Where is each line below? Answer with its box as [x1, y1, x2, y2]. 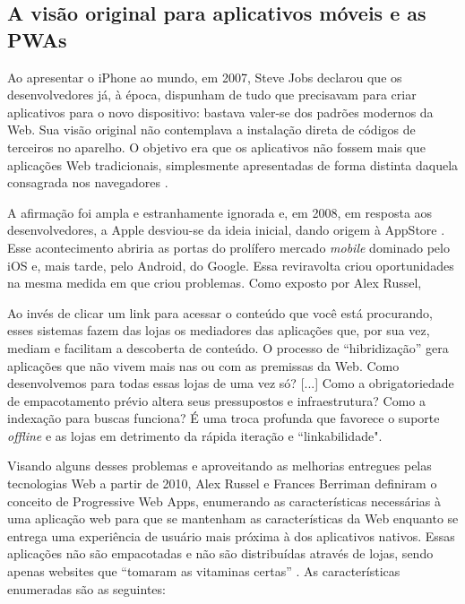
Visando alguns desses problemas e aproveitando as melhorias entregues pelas [7, 456, 432, 475]
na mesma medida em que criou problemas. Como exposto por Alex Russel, [7, 273, 422, 292]
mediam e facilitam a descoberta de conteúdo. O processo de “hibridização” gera [7, 338, 449, 357]
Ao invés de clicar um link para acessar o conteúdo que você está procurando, [7, 303, 433, 322]
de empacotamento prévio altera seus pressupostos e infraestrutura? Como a [7, 391, 426, 410]
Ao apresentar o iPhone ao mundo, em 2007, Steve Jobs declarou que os [7, 67, 402, 86]
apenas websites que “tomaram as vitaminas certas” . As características [7, 562, 400, 581]
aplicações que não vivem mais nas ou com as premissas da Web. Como [7, 356, 400, 375]
